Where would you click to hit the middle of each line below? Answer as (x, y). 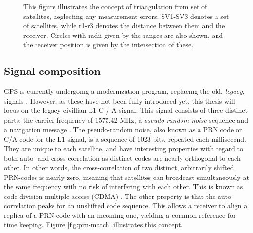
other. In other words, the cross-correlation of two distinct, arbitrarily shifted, (120, 167)
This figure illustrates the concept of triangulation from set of (115, 6)
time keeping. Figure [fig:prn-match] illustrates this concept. (93, 224)
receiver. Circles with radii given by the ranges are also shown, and (123, 35)
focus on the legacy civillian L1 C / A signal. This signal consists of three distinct (126, 110)
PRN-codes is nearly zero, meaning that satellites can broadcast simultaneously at (126, 177)
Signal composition (52, 71)
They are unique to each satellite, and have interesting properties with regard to (124, 148)
